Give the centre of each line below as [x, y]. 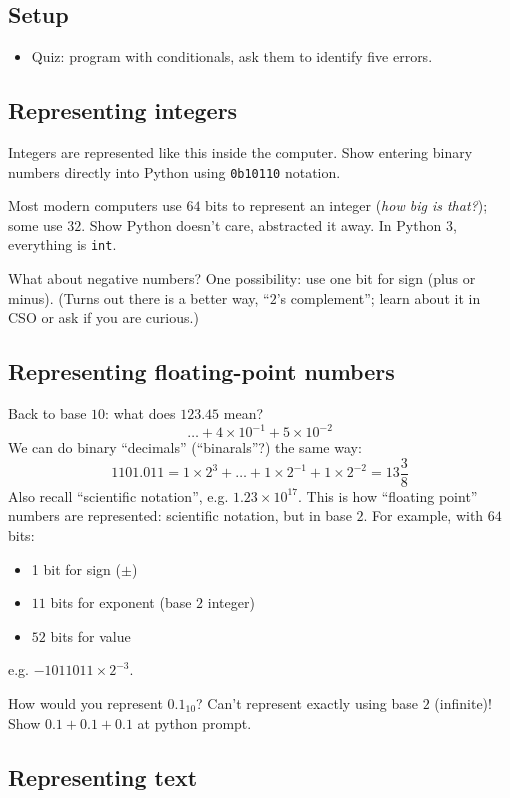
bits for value [90, 635]
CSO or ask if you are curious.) [103, 317]
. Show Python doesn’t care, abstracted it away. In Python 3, [269, 224]
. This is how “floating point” [388, 495]
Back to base [47, 413]
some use [35, 224]
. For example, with [423, 515]
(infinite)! [463, 702]
